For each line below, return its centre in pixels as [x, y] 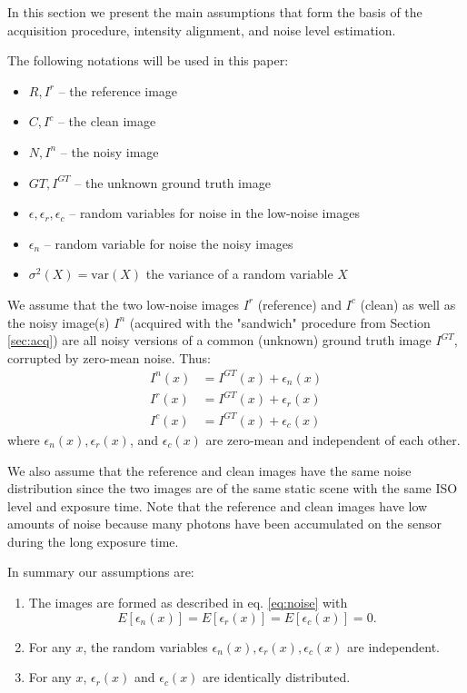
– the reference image [118, 90]
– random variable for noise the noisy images [169, 243]
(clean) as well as [408, 304]
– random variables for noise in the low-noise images [214, 213]
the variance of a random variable [239, 274]
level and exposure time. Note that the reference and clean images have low [218, 505]
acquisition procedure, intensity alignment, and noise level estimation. [202, 30]
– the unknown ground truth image [173, 182]
